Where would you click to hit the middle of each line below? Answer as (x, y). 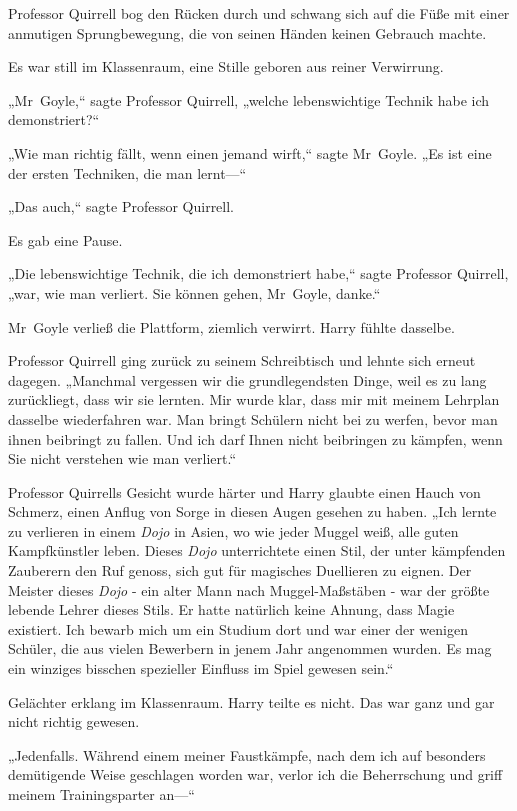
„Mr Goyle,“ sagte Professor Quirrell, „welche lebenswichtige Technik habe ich (249, 99)
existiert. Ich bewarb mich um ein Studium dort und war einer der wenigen (238, 628)
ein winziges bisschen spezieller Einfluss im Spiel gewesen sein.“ (201, 668)
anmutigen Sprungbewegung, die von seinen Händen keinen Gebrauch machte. (247, 32)
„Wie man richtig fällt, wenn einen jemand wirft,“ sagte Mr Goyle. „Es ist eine (250, 152)
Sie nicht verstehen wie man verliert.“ (122, 458)
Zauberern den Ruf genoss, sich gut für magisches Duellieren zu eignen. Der (240, 570)
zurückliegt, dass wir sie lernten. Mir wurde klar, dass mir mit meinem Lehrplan (254, 399)
